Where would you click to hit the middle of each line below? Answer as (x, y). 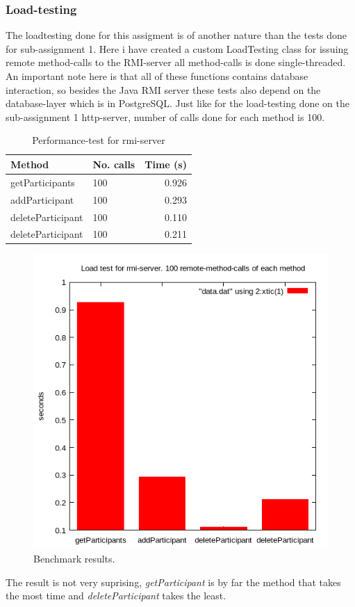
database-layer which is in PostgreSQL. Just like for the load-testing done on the (177, 103)
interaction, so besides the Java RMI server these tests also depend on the (163, 89)
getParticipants (43, 182)
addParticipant (42, 199)
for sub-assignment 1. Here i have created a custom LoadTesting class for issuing (177, 48)
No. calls (114, 164)
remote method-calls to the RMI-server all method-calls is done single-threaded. (176, 62)
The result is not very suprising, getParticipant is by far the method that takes (173, 582)
